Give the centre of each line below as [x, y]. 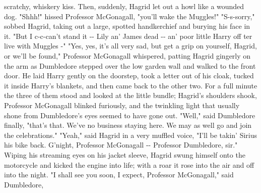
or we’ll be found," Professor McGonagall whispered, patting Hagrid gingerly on [127, 55]
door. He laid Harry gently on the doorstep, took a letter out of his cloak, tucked [129, 76]
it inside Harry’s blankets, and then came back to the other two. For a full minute [131, 85]
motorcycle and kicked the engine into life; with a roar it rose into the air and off [129, 164]
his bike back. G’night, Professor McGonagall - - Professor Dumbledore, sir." [121, 145]
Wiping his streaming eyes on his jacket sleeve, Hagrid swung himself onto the [125, 154]
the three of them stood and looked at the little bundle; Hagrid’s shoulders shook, [130, 95]
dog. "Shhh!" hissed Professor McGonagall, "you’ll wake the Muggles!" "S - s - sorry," [129, 16]
